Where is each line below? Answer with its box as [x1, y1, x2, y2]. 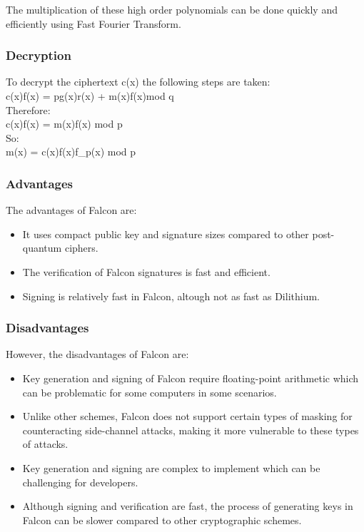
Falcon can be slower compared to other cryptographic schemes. [22, 512, 302, 527]
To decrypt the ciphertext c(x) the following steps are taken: [6, 74, 271, 89]
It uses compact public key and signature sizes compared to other [22, 226, 309, 241]
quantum [22, 240, 62, 255]
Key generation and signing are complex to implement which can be [22, 460, 320, 475]
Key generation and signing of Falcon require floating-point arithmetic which [22, 370, 359, 385]
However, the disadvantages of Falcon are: [6, 347, 189, 362]
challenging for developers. [22, 474, 138, 489]
